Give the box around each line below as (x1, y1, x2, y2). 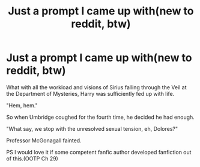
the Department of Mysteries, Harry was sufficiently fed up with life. (6, 90, 175, 97)
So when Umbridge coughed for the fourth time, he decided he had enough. (6, 113, 195, 121)
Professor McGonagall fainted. (6, 137, 82, 144)
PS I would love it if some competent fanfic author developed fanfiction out (6, 148, 192, 156)
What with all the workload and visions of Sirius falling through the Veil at (6, 83, 187, 91)
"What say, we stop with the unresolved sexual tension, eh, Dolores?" (6, 125, 178, 132)
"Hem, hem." (6, 101, 38, 109)
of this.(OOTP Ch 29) (6, 155, 58, 162)
